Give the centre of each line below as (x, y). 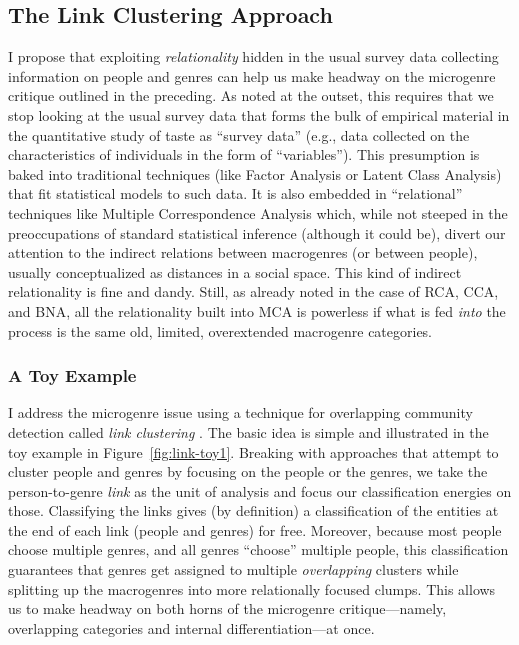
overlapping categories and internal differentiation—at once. (191, 627)
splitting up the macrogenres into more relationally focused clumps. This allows (252, 588)
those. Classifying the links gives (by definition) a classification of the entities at (253, 510)
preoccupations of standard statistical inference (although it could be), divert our (257, 232)
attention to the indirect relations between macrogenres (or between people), (243, 252)
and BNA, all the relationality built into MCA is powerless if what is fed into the (257, 310)
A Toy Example (72, 375)
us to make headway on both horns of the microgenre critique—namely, (227, 608)
